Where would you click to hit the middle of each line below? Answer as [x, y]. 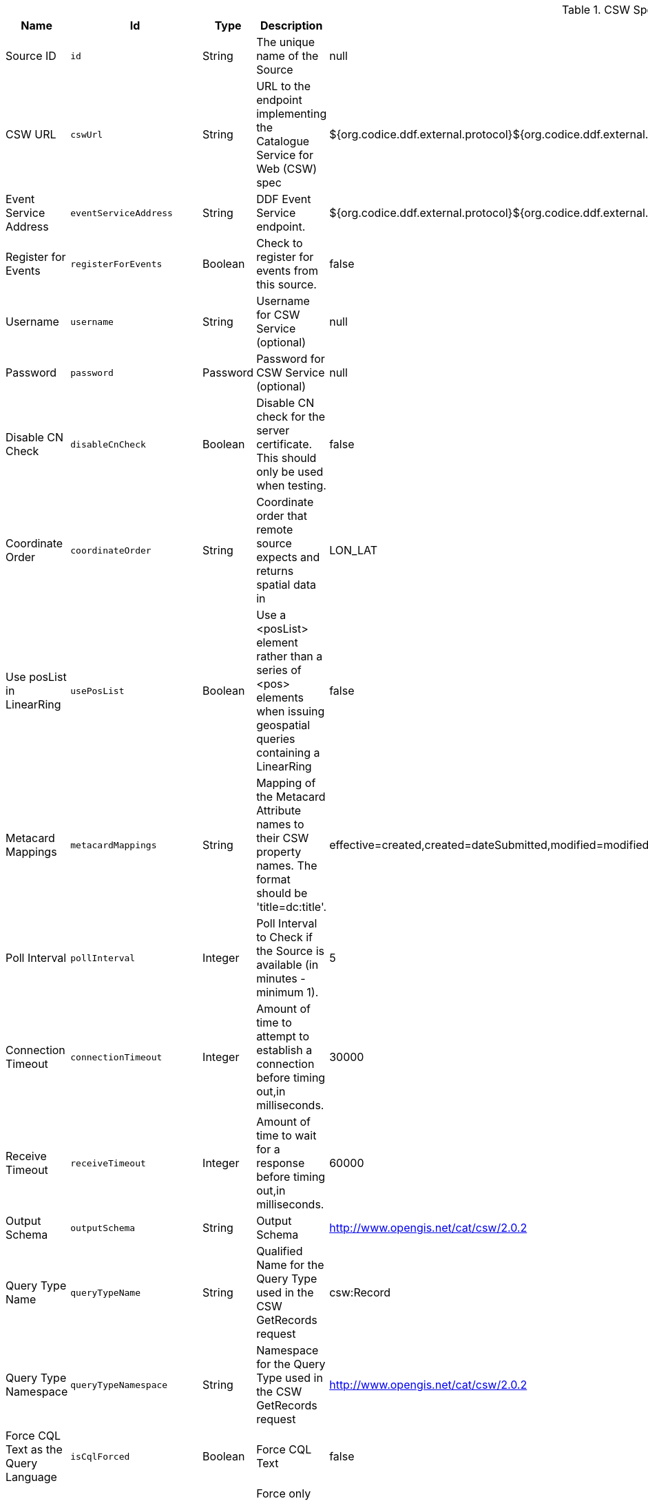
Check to [280, 243]
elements [280, 697]
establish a [284, 1050]
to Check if [284, 937]
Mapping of [286, 783]
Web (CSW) [287, 169]
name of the [288, 56]
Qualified [280, 1251]
